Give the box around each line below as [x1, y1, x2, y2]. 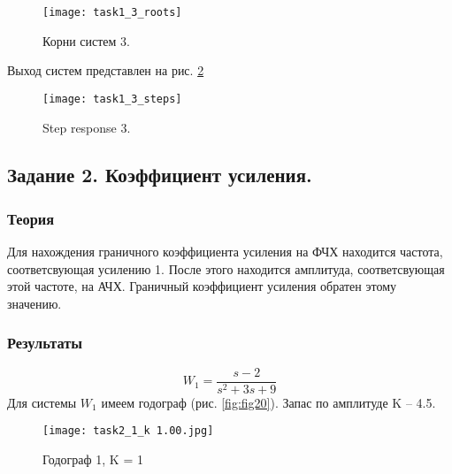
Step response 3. [42, 118, 131, 136]
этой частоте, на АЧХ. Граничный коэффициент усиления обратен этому [7, 277, 397, 295]
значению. [7, 294, 62, 312]
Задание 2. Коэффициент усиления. [7, 161, 312, 188]
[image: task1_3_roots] [42, 6, 182, 19]
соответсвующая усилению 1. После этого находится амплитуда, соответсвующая [7, 259, 445, 278]
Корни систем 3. [42, 31, 130, 50]
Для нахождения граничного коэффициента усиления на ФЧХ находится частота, [7, 242, 443, 261]
